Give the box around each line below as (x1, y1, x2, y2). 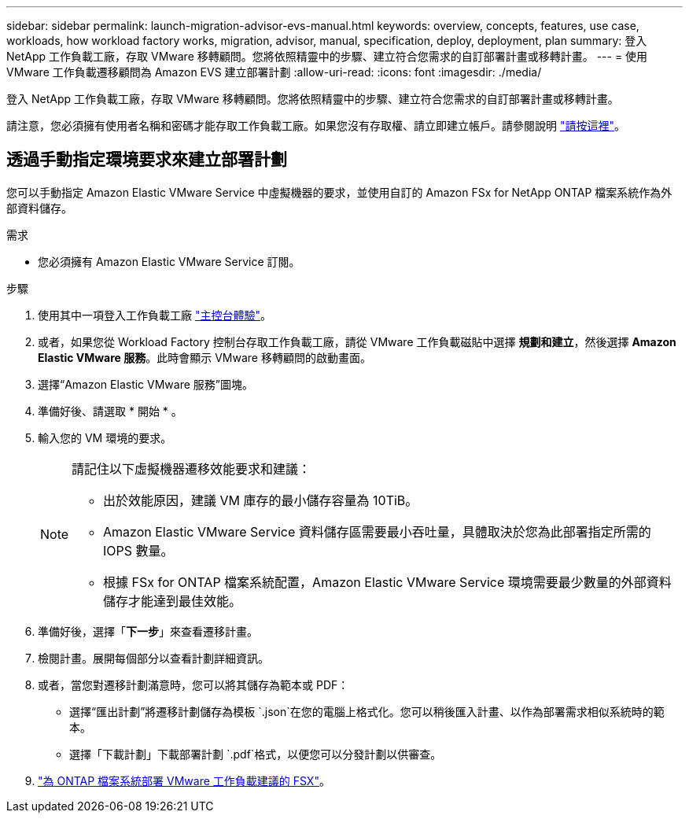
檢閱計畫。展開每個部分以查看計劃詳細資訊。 (38, 651, 269, 665)
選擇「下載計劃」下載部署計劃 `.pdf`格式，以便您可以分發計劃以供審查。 (69, 747, 442, 761)
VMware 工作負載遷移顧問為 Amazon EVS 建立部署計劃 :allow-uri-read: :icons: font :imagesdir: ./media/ (6, 65, 542, 79)
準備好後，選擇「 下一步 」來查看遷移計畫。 (38, 624, 258, 638)
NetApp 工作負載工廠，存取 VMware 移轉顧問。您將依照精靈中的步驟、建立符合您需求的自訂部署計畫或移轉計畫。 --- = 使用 (6, 50, 648, 63)
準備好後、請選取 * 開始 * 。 (38, 404, 182, 418)
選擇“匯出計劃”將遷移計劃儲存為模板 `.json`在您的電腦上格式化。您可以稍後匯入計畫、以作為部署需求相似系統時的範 (69, 704, 665, 718)
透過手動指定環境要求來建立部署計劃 (6, 149, 287, 170)
